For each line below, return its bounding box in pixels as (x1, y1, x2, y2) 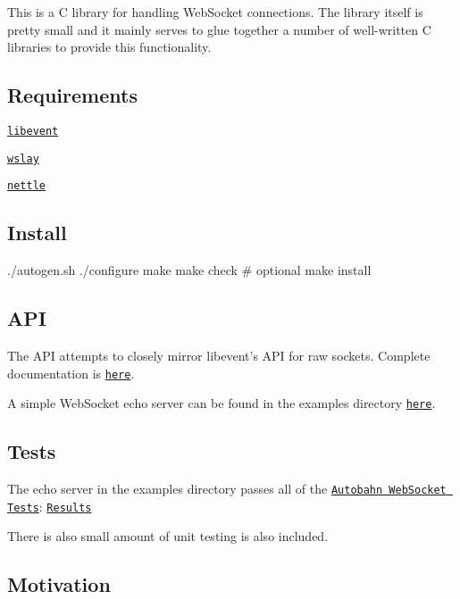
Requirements (7, 81, 138, 109)
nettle (7, 179, 46, 193)
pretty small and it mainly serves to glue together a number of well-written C (7, 20, 431, 38)
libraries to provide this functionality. (7, 37, 212, 56)
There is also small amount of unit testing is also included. (7, 527, 329, 545)
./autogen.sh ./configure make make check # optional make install (7, 261, 372, 279)
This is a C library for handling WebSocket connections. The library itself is (7, 3, 423, 21)
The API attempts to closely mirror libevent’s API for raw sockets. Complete (7, 345, 431, 364)
